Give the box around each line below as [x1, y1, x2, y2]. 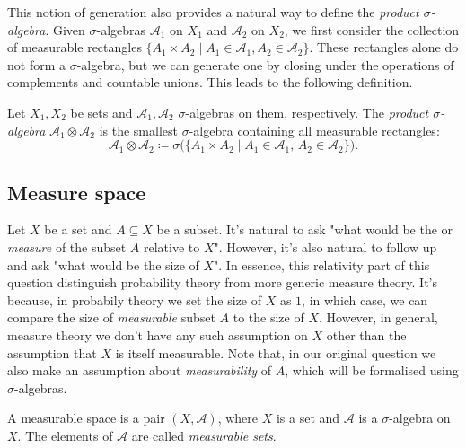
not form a [7, 55, 66, 74]
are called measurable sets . [131, 426, 277, 444]
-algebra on [389, 408, 451, 427]
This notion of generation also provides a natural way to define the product [7, 3, 419, 21]
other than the [326, 325, 407, 344]
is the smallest [99, 120, 178, 139]
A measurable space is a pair [7, 408, 165, 427]
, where [217, 408, 259, 427]
